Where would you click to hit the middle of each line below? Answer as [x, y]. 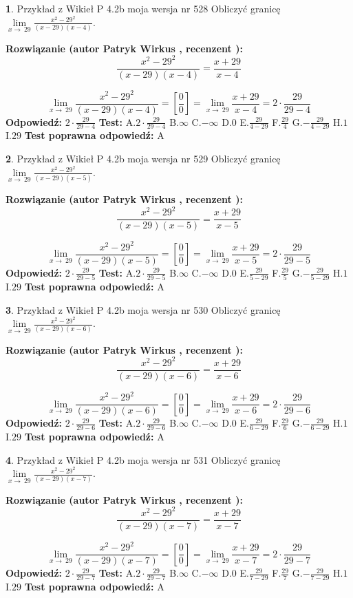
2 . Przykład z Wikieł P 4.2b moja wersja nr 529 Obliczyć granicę [143, 159]
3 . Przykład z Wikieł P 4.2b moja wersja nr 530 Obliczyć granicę [143, 309]
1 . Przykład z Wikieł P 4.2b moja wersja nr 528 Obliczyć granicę [143, 8]
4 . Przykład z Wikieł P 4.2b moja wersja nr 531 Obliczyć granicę [143, 459]
